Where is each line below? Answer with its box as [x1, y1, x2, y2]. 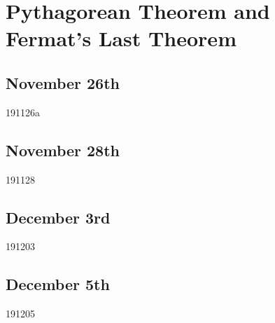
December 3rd [6, 206, 111, 228]
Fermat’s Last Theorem [6, 24, 237, 53]
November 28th [6, 139, 120, 160]
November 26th [6, 71, 120, 93]
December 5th [6, 273, 110, 295]
